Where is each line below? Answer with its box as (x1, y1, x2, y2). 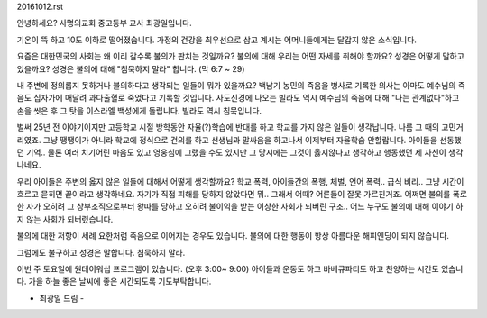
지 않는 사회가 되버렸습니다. (16, 214, 114, 224)
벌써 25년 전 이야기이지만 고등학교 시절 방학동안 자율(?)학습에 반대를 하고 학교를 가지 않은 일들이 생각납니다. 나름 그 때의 (16, 122, 440, 132)
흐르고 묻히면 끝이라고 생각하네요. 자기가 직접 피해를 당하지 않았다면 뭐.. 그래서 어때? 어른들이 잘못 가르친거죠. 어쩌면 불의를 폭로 (16, 189, 468, 200)
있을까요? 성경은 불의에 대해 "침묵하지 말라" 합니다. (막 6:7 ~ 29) (16, 63, 245, 74)
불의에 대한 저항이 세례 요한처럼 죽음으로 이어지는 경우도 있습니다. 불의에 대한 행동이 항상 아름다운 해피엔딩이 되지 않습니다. (16, 231, 450, 241)
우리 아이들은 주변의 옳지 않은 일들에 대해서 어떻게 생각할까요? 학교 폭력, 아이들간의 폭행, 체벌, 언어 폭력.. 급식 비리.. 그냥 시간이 (16, 176, 464, 186)
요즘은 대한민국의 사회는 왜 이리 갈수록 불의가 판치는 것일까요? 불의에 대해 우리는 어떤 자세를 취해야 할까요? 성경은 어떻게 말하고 (16, 50, 464, 62)
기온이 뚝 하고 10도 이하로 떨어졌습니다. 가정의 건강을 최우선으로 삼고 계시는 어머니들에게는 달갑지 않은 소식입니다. (16, 34, 417, 45)
